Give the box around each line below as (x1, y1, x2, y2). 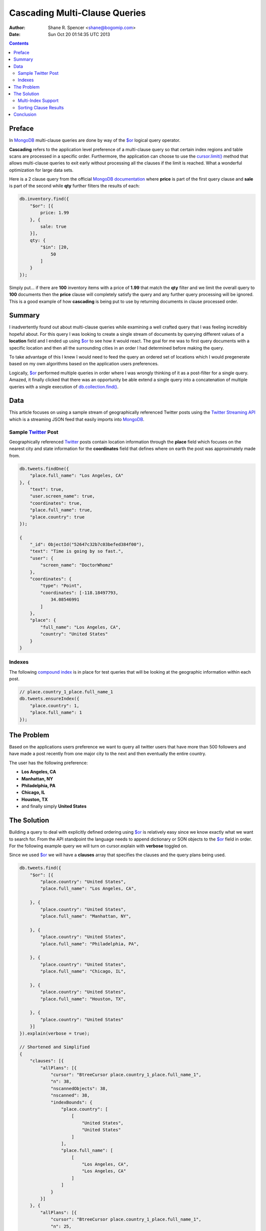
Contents (9, 40, 29, 46)
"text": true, (30, 486, 64, 492)
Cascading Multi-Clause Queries (9, 7, 146, 18)
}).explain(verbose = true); (19, 1031, 90, 1036)
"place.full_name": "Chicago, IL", (40, 969, 127, 974)
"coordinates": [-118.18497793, (40, 590, 118, 595)
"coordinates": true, (30, 500, 82, 506)
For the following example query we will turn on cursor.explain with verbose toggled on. (9, 842, 188, 849)
